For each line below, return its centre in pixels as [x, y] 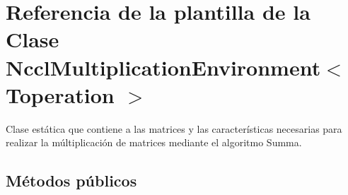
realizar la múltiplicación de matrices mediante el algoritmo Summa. [154, 142]
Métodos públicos [71, 181]
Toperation [60, 94]
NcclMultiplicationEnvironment [163, 67]
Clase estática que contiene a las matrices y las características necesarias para [174, 128]
